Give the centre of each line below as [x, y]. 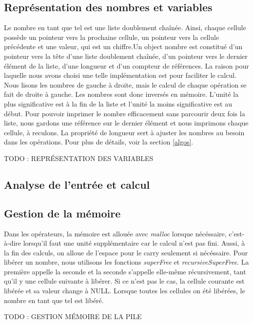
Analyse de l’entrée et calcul [77, 184]
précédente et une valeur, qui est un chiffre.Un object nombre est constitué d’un [123, 46]
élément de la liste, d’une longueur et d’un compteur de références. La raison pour [126, 65]
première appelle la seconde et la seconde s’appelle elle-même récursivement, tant [125, 271]
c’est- [237, 233]
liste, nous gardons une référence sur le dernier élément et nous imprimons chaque [126, 123]
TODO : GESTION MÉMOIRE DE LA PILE [73, 316]
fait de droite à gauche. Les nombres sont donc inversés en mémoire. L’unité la [121, 94]
